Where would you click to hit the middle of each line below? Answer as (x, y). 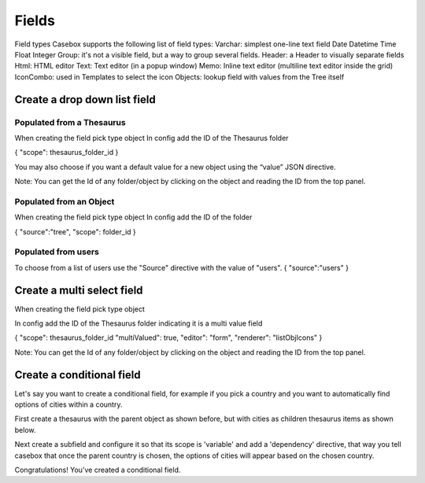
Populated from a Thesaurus (70, 122)
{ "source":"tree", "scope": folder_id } (76, 231)
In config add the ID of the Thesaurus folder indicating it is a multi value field (139, 323)
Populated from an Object (65, 201)
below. (25, 430)
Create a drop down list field (85, 100)
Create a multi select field (79, 290)
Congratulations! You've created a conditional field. (98, 470)
